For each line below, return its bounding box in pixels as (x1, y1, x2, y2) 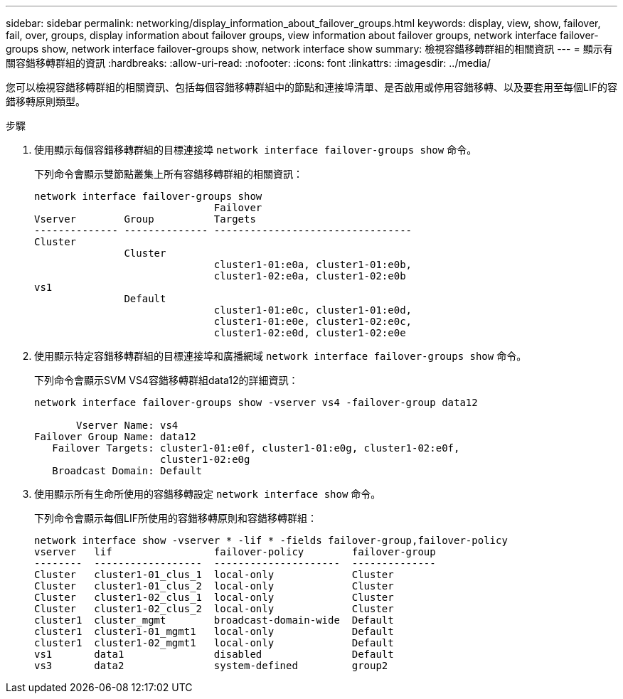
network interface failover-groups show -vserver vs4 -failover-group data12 (34, 397, 478, 408)
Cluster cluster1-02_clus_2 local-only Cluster (34, 603, 394, 614)
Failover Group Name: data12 (34, 431, 196, 442)
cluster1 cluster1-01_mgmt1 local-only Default (34, 626, 394, 637)
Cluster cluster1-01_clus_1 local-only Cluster (34, 569, 394, 580)
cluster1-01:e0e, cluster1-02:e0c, (213, 316, 412, 327)
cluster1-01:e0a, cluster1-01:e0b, (213, 259, 412, 270)
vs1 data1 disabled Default (34, 649, 394, 660)
